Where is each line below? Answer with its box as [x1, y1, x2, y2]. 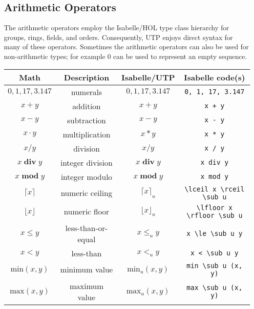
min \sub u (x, [186, 261, 243, 270]
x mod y [200, 173, 229, 181]
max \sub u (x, [186, 283, 243, 291]
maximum [69, 280, 104, 291]
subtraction [67, 114, 106, 126]
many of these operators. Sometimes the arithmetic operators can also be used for [4, 41, 249, 52]
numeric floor [63, 206, 109, 217]
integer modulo [61, 171, 112, 182]
